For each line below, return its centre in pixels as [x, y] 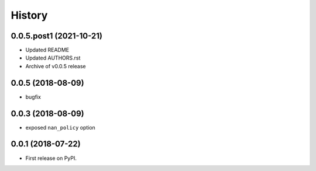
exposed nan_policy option [61, 127]
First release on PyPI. [51, 158]
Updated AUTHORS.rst [53, 58]
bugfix [33, 97]
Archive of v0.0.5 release [56, 66]
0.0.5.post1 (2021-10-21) [56, 36]
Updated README [47, 50]
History [29, 15]
